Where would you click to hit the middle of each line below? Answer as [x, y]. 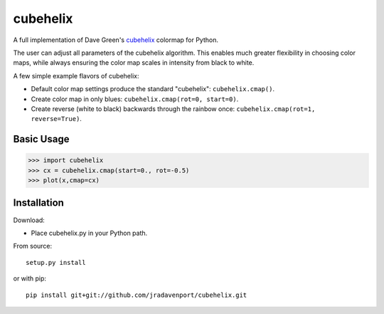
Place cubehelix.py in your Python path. [89, 233]
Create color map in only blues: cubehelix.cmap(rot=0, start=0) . [135, 99]
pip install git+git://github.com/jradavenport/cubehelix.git [137, 295]
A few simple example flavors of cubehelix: [76, 75]
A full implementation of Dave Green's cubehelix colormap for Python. [116, 40]
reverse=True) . [56, 119]
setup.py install [56, 262]
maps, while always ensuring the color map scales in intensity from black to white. [134, 63]
